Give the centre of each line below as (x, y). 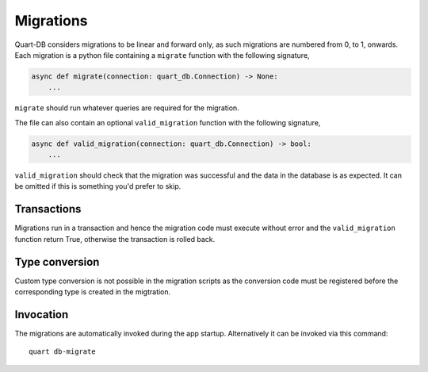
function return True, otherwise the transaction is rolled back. (115, 239)
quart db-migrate (62, 352)
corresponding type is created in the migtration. (93, 292)
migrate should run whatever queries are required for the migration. (127, 108)
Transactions (48, 209)
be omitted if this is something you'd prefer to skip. (98, 186)
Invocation (42, 314)
